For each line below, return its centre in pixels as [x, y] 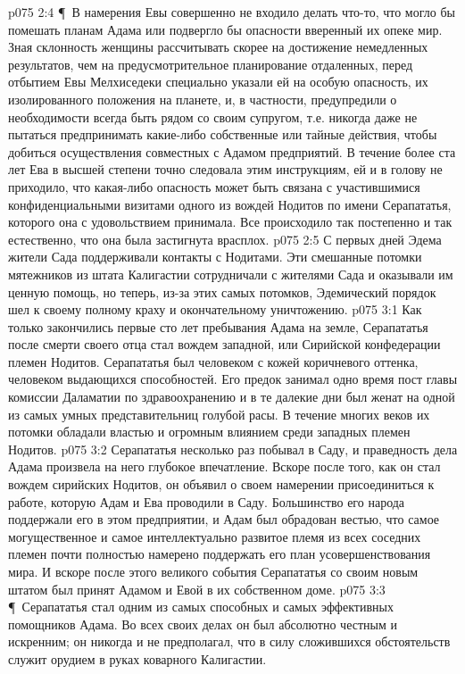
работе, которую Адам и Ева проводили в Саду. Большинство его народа [207, 501]
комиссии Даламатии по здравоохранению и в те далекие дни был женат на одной [232, 397]
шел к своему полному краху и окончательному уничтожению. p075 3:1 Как [215, 309]
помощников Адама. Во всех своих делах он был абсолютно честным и [203, 624]
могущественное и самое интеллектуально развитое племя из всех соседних [215, 536]
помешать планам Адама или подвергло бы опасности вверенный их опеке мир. [225, 29]
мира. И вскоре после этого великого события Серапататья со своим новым [213, 571]
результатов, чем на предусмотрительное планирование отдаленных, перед [211, 64]
